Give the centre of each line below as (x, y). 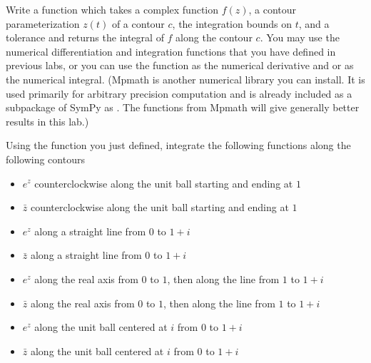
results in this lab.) (47, 121)
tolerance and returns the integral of (85, 37)
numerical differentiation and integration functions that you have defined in (171, 51)
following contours (45, 159)
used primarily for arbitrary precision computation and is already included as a (179, 93)
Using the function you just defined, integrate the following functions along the (178, 145)
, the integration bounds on (232, 23)
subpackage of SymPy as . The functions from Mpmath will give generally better (183, 107)
